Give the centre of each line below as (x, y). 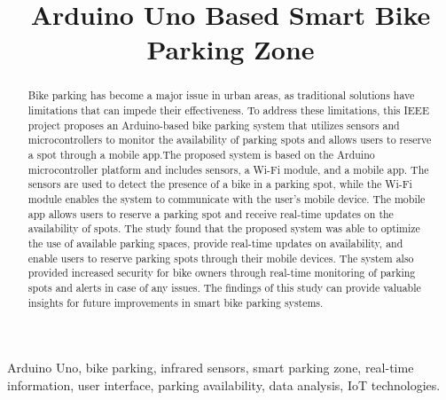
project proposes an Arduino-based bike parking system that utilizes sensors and (214, 125)
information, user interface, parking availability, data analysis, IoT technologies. (224, 384)
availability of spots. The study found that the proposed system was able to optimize (224, 228)
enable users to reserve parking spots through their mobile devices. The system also (221, 258)
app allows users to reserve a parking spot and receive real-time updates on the (211, 213)
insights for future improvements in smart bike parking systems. (176, 302)
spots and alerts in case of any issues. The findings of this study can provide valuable (224, 287)
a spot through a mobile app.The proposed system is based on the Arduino (201, 154)
